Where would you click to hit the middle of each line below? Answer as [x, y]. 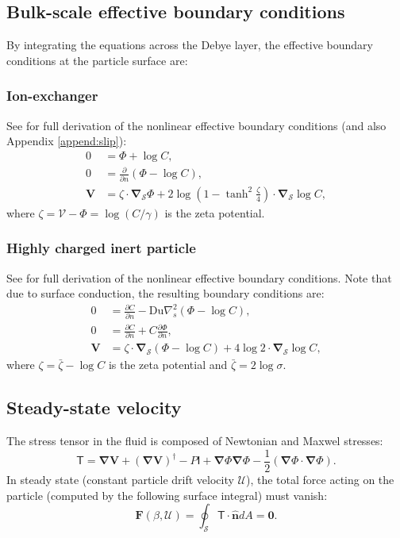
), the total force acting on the [320, 479]
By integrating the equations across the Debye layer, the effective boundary [190, 45]
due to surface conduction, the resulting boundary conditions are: [165, 293]
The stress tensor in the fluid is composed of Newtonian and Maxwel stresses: [195, 441]
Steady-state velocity [94, 407]
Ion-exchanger [52, 96]
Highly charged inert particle [101, 248]
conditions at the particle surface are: [97, 60]
